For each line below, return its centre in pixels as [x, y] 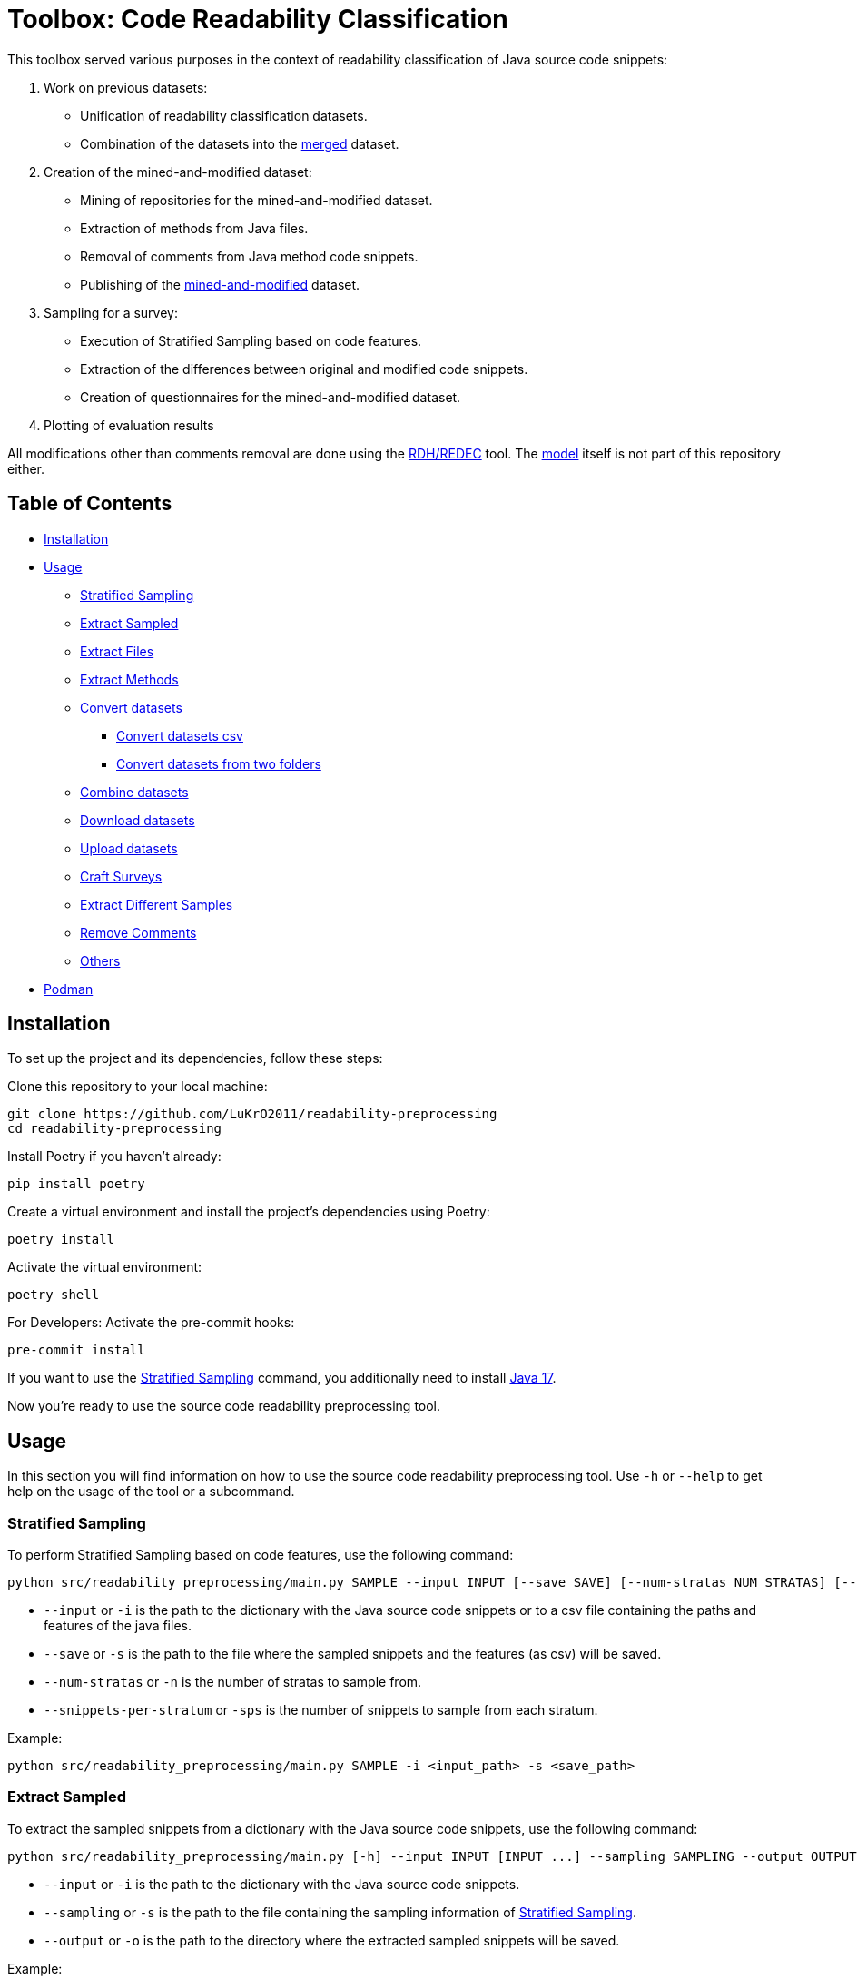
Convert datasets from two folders [219, 763]
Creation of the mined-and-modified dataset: [178, 172]
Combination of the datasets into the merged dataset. [240, 143]
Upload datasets [129, 848]
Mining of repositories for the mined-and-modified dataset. [256, 200]
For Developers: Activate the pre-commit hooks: [151, 1323]
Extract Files [117, 651]
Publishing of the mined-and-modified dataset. [220, 284]
